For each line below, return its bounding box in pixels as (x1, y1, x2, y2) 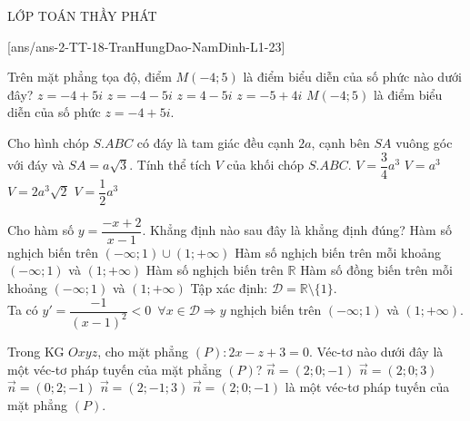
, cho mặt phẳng (97, 341, 189, 360)
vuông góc (395, 132, 453, 152)
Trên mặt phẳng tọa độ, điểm (7, 67, 172, 86)
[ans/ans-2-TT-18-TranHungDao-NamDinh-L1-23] (7, 36, 285, 55)
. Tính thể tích (129, 155, 212, 174)
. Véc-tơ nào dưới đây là (308, 341, 444, 360)
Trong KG (7, 341, 65, 360)
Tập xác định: (190, 278, 268, 297)
